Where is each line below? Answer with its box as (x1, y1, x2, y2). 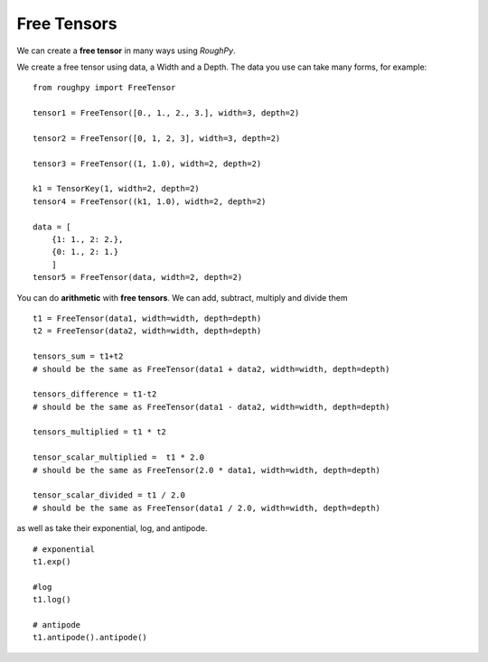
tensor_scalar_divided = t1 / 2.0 (33, 490, 185, 500)
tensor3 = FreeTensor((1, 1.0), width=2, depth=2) (33, 158, 262, 169)
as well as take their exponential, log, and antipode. (16, 523, 208, 534)
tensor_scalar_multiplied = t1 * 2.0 (33, 452, 205, 462)
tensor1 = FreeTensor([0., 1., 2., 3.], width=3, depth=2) (33, 108, 300, 118)
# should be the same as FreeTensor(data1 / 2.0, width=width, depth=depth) (33, 502, 381, 513)
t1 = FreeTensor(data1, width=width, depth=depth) (33, 312, 262, 323)
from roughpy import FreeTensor (33, 82, 176, 93)
